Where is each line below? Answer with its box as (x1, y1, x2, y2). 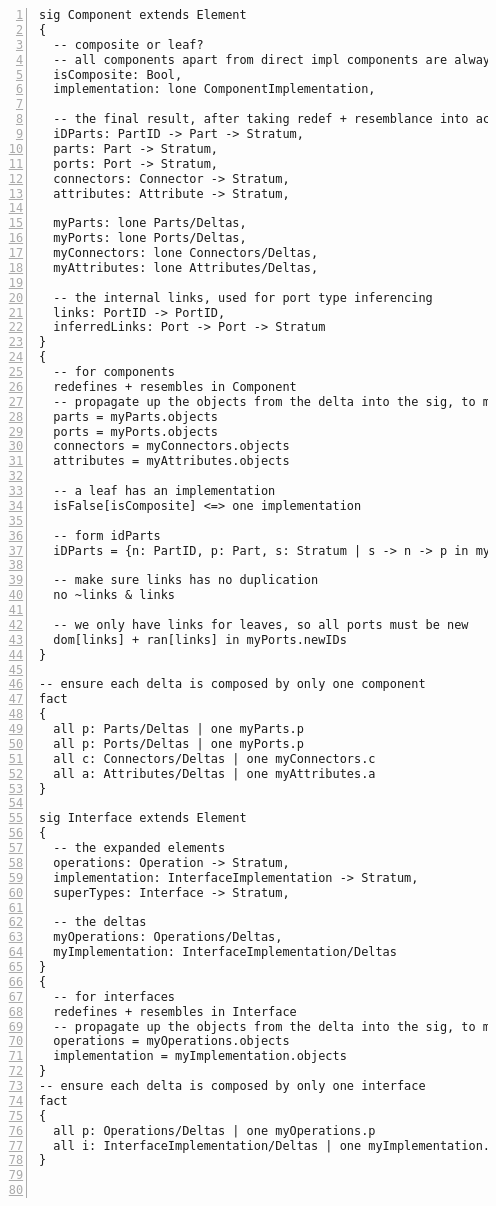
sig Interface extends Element (39, 811, 247, 826)
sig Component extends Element (39, 8, 247, 22)
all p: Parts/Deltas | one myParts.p (53, 722, 304, 736)
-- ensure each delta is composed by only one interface (39, 1079, 426, 1093)
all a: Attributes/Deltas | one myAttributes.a (53, 766, 376, 781)
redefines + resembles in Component (53, 379, 297, 394)
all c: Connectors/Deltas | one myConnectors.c (53, 751, 376, 766)
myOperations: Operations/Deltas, (53, 930, 283, 945)
